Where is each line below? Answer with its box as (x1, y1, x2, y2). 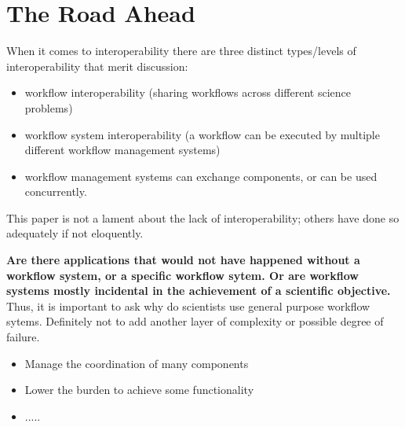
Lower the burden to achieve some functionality (24, 381, 254, 398)
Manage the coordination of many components (24, 355, 249, 371)
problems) (24, 99, 73, 116)
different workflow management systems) (24, 142, 221, 158)
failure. (6, 329, 40, 345)
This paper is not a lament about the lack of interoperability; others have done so (6, 209, 400, 226)
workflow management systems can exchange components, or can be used (24, 167, 378, 184)
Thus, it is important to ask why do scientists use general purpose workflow (6, 297, 370, 314)
